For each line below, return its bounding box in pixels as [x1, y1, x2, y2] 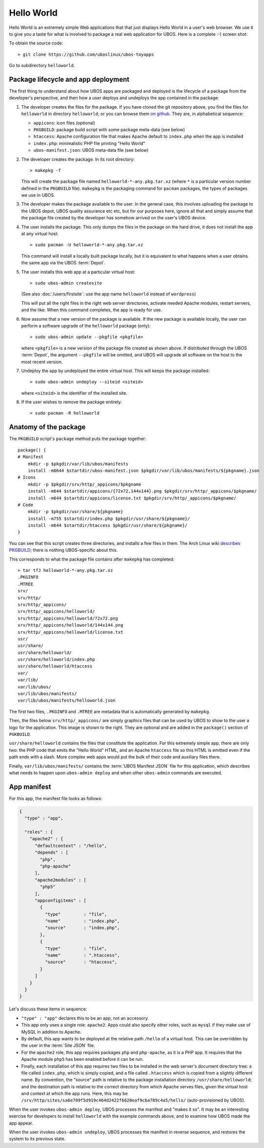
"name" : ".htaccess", [44, 953, 120, 958]
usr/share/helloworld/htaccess [18, 663, 93, 669]
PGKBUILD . [9, 731, 31, 737]
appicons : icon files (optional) [33, 120, 95, 126]
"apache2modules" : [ [35, 877, 86, 883]
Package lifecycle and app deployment [9, 75, 129, 83]
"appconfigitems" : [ [35, 897, 86, 903]
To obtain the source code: [9, 40, 63, 46]
